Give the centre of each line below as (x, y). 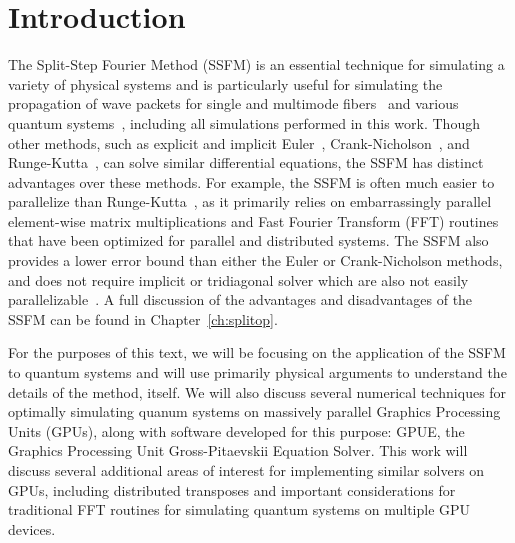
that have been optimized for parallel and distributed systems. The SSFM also (248, 240)
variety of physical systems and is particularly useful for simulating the (225, 83)
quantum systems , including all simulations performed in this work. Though (244, 122)
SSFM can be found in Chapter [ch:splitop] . (143, 318)
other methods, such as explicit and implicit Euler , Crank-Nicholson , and (239, 142)
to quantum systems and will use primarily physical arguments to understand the (257, 372)
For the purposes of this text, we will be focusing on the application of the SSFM (257, 352)
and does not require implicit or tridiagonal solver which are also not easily (238, 279)
